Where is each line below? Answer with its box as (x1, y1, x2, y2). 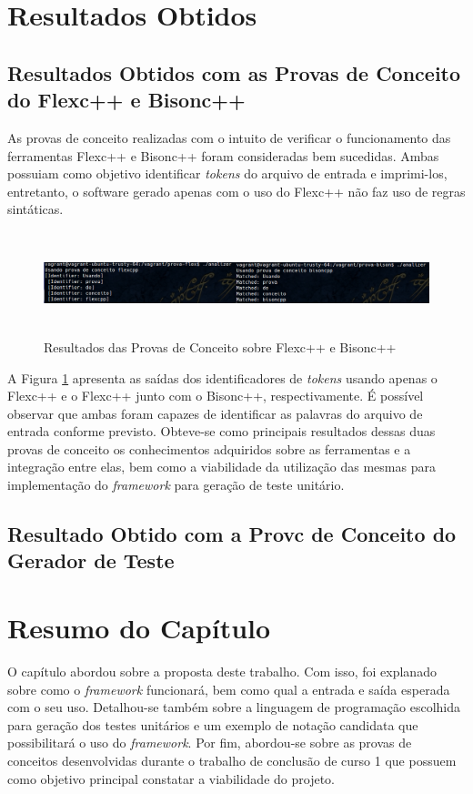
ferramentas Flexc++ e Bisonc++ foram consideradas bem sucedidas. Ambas (7, 146, 439, 165)
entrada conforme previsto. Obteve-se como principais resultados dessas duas (7, 422, 436, 441)
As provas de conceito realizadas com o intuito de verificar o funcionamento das (7, 127, 451, 147)
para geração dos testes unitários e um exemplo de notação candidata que (7, 715, 418, 734)
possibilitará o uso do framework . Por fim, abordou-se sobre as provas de (7, 733, 412, 752)
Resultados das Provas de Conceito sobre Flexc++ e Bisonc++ (44, 337, 397, 356)
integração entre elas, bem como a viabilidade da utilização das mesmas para (7, 457, 436, 476)
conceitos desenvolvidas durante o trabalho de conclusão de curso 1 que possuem (7, 750, 457, 769)
